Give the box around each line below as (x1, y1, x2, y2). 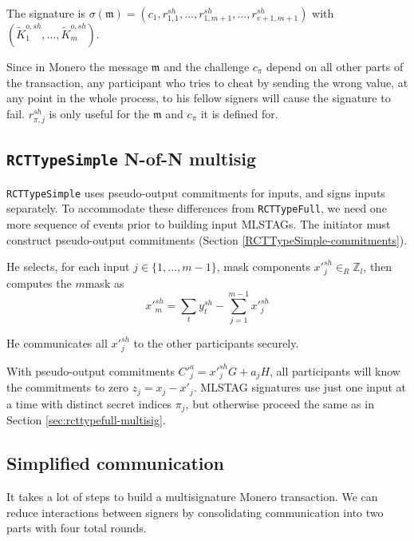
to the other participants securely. (133, 335, 299, 352)
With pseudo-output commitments (6, 362, 175, 379)
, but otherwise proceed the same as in (185, 395, 374, 412)
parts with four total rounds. (6, 519, 147, 536)
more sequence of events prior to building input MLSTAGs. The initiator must (6, 216, 391, 233)
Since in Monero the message (6, 58, 148, 74)
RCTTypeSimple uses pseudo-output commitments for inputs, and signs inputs (6, 184, 385, 201)
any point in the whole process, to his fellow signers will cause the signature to (6, 90, 391, 106)
